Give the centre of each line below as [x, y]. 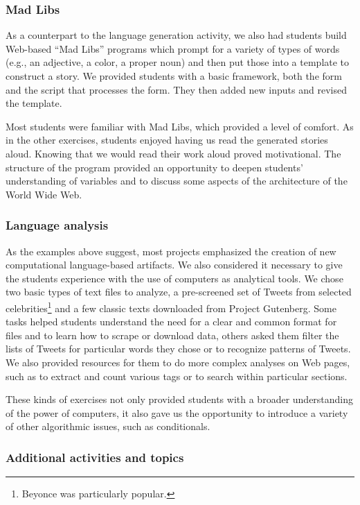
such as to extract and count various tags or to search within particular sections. [177, 376]
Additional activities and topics [95, 457]
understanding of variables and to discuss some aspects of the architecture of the [177, 181]
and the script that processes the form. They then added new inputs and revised [176, 89]
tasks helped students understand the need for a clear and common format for [171, 322]
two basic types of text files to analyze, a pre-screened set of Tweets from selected [179, 292]
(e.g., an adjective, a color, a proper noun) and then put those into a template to [178, 62]
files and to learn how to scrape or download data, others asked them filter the [172, 335]
